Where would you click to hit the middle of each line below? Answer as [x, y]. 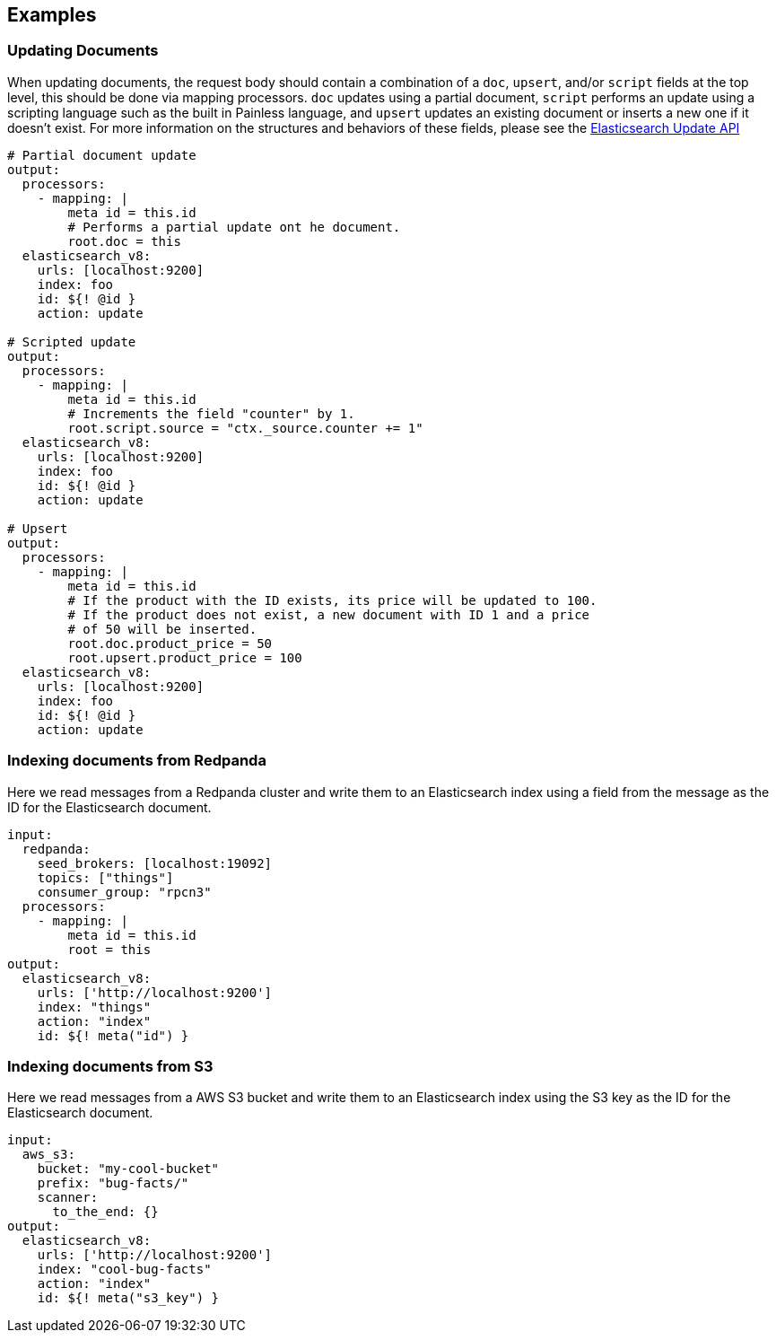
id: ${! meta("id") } [113, 1035]
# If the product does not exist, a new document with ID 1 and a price [329, 614]
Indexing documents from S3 [110, 1066]
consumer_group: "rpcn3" [124, 892]
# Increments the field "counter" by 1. [211, 413]
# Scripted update [72, 342]
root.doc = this [124, 241]
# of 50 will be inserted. [162, 629]
